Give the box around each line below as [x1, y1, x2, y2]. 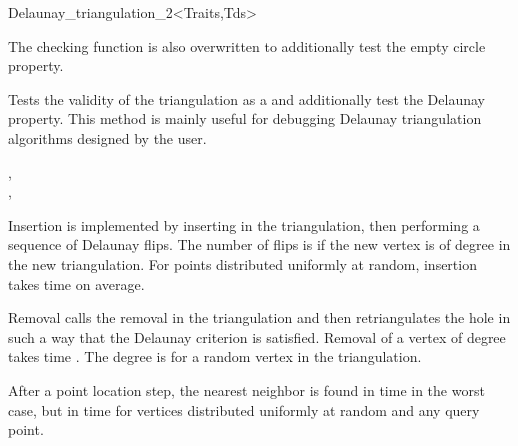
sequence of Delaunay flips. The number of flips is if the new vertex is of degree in [8, 234, 511, 255]
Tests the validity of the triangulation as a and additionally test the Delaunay [8, 88, 485, 109]
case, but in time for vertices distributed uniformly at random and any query [8, 399, 480, 420]
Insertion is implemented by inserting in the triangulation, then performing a [8, 214, 480, 235]
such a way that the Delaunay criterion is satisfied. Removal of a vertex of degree [8, 326, 506, 347]
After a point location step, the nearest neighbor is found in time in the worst [8, 379, 485, 400]
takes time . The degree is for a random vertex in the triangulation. [8, 346, 422, 367]
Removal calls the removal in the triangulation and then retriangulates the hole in [8, 307, 511, 328]
